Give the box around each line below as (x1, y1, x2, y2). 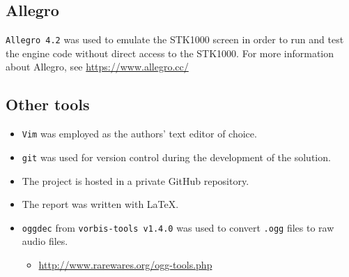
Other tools (6, 93, 90, 115)
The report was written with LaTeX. (22, 197, 179, 211)
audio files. (22, 234, 68, 248)
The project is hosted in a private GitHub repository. (22, 173, 249, 188)
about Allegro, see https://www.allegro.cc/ (6, 59, 189, 74)
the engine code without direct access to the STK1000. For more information (6, 45, 334, 60)
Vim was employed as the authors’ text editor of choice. (22, 126, 257, 141)
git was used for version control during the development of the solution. (22, 149, 331, 164)
